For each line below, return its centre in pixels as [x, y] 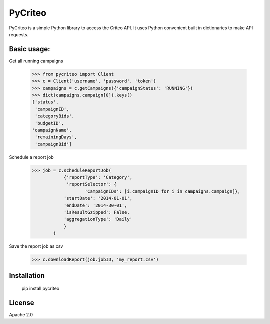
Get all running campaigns [36, 61]
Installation [27, 276]
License [22, 303]
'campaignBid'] [54, 144]
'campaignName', [52, 130]
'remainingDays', [56, 137]
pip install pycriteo [41, 289]
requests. [19, 34]
